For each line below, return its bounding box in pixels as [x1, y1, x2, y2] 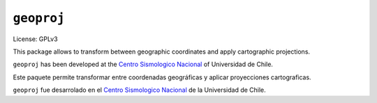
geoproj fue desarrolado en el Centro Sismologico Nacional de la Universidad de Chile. [13, 86, 267, 94]
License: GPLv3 [13, 35, 59, 43]
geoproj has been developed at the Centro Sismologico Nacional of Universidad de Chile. [13, 60, 274, 69]
